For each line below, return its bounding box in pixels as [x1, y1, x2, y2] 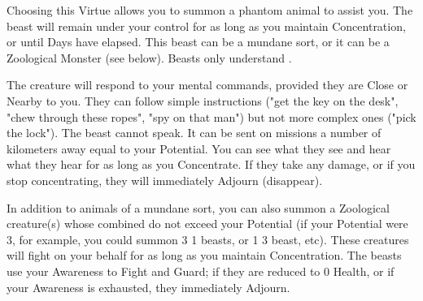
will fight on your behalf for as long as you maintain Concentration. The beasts [7, 247, 402, 264]
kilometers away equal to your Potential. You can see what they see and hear [7, 140, 391, 157]
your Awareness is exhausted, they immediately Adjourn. [7, 278, 290, 295]
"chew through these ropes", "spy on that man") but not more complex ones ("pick [7, 108, 416, 125]
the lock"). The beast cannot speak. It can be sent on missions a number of [7, 124, 382, 141]
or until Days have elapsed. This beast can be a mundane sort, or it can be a [7, 33, 390, 50]
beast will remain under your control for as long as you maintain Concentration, [7, 17, 406, 34]
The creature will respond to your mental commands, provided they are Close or [7, 76, 408, 93]
